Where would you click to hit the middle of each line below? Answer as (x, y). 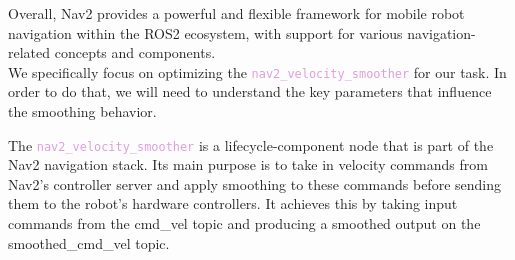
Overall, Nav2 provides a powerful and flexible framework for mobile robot (236, 13)
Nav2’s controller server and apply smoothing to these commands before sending (254, 183)
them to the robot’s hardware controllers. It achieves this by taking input (233, 203)
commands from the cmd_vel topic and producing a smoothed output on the (244, 223)
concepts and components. (135, 52)
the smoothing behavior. (82, 111)
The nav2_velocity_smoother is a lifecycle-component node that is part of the (251, 144)
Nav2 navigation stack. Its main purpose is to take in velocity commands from (248, 164)
